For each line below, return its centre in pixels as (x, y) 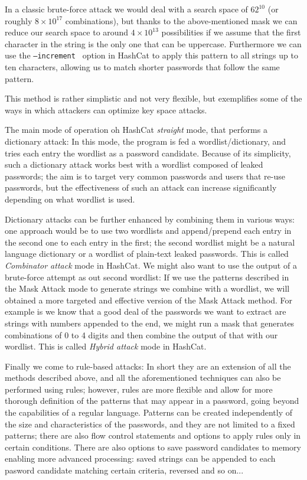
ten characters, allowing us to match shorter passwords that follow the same (142, 67)
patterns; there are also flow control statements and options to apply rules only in (153, 435)
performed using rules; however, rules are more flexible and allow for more (139, 389)
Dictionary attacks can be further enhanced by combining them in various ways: (150, 219)
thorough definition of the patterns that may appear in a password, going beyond (152, 401)
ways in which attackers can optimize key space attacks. (106, 110)
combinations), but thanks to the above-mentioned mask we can (181, 20)
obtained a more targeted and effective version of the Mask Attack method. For (148, 300)
